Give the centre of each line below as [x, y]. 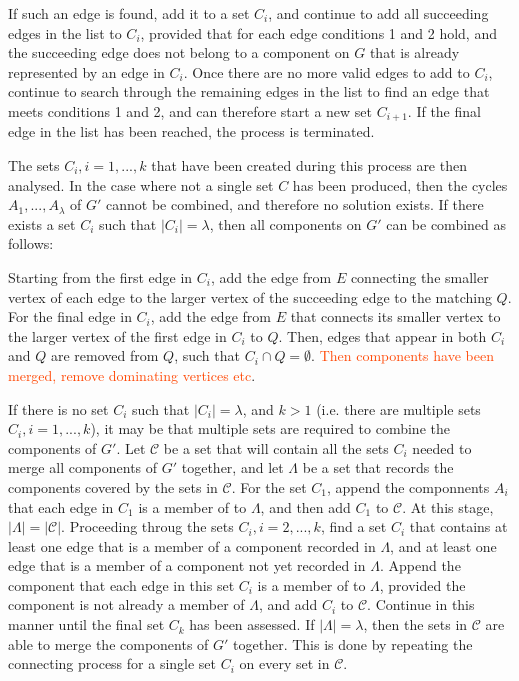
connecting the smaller [419, 276]
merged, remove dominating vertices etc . [132, 374]
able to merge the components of [108, 643]
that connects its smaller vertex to [395, 316]
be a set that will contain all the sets [276, 447]
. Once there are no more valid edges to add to [326, 71]
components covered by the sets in [113, 486]
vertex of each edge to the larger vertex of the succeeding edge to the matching [250, 296]
